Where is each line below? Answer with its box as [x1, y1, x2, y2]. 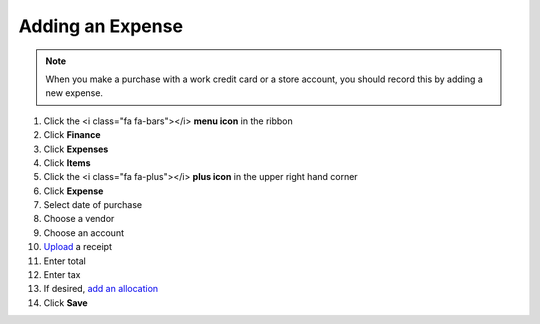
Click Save [43, 296, 89, 309]
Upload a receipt [43, 241, 112, 253]
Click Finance [43, 129, 101, 141]
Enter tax [43, 269, 81, 281]
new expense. [45, 87, 104, 99]
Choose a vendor [43, 213, 115, 225]
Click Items [43, 156, 91, 169]
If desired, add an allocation [43, 283, 159, 295]
